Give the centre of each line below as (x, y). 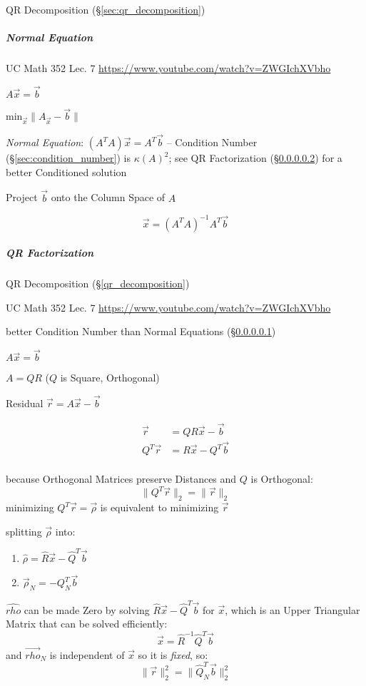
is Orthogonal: (282, 479)
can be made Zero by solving (87, 609)
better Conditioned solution (66, 171)
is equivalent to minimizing (159, 507)
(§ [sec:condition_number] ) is (68, 158)
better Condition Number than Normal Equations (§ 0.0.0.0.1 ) (141, 331)
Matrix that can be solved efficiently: (87, 624)
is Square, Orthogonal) (110, 378)
